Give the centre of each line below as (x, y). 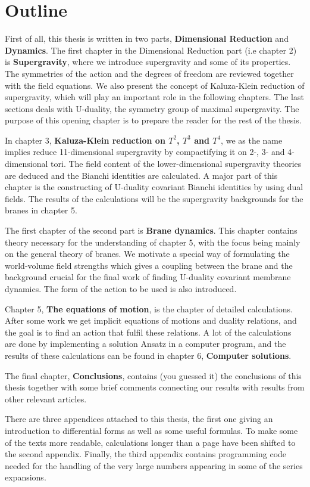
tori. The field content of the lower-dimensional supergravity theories (176, 164)
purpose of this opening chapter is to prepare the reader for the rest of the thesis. (153, 120)
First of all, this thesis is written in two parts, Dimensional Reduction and (147, 38)
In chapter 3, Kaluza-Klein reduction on (85, 140)
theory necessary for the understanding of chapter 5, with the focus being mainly (153, 242)
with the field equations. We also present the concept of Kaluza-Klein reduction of (155, 85)
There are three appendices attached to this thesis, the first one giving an (139, 419)
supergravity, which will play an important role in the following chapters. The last (154, 97)
